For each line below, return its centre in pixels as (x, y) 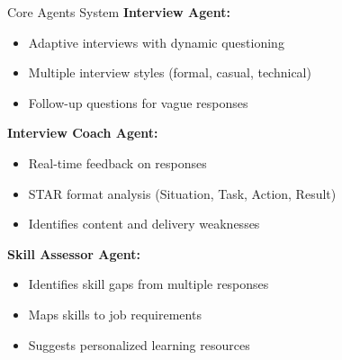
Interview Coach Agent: (83, 133)
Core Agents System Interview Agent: (119, 12)
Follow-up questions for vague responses (138, 102)
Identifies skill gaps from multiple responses (148, 284)
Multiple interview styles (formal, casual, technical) (170, 72)
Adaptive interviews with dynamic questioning (156, 42)
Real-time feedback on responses (117, 162)
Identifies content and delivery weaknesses (144, 224)
